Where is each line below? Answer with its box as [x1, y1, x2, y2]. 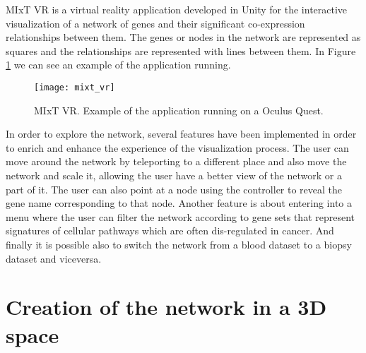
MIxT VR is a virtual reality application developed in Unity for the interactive [6, 2, 348, 16]
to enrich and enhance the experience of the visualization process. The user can [6, 140, 349, 155]
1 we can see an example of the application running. [6, 57, 231, 72]
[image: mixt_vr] [34, 82, 115, 92]
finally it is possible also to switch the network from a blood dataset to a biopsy [6, 237, 352, 251]
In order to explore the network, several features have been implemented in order [6, 126, 357, 141]
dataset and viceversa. [6, 251, 102, 265]
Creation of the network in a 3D [6, 292, 327, 321]
